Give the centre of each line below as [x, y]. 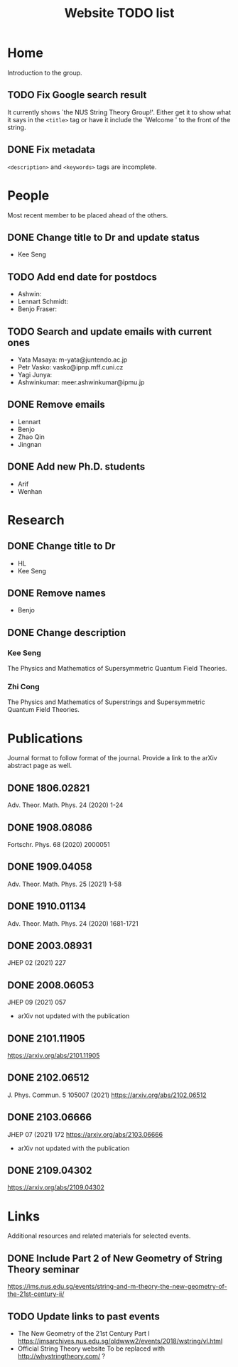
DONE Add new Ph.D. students [76, 467]
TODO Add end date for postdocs [82, 277]
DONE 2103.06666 [50, 1117]
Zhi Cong [24, 686]
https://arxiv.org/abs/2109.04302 [56, 1187]
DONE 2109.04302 [50, 1171]
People [28, 195]
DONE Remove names [57, 593]
